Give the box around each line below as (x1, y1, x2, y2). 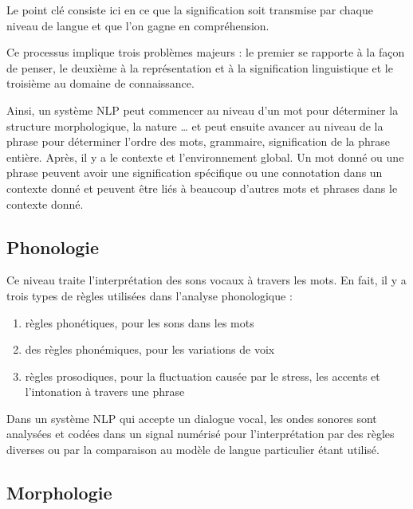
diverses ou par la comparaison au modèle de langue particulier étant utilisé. (6, 441, 380, 458)
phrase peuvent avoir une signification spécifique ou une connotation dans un (6, 164, 383, 181)
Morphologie (6, 480, 112, 505)
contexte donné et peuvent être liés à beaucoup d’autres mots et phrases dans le (6, 179, 398, 196)
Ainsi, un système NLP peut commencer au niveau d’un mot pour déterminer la (6, 101, 399, 118)
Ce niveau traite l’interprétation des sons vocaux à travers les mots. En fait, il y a (6, 272, 407, 288)
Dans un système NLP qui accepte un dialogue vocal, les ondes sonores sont (6, 409, 377, 426)
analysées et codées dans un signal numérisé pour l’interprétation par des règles (6, 425, 395, 442)
